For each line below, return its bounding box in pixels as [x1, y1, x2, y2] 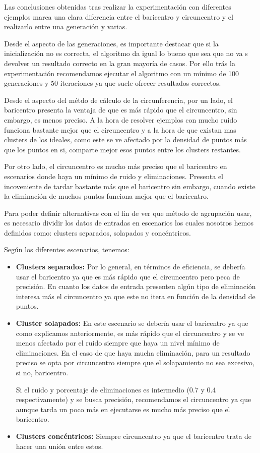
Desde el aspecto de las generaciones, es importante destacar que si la [4, 38, 219, 48]
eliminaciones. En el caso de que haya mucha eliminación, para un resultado [16, 347, 250, 358]
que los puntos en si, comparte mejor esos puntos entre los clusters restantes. [4, 144, 241, 154]
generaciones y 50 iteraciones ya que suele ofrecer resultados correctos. [4, 78, 221, 88]
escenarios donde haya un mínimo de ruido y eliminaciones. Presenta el [4, 171, 223, 181]
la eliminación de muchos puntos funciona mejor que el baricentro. [4, 191, 209, 201]
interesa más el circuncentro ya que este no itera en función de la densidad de [16, 291, 255, 301]
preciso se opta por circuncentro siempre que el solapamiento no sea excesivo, [16, 357, 254, 368]
